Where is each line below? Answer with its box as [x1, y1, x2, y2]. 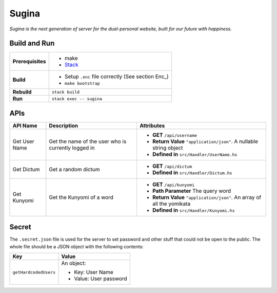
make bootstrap [64, 81, 100, 86]
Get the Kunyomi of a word [49, 193, 114, 200]
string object [152, 144, 183, 151]
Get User [12, 138, 34, 145]
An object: [61, 260, 86, 267]
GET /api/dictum [152, 162, 192, 170]
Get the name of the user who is [49, 138, 127, 145]
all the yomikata [152, 200, 191, 207]
